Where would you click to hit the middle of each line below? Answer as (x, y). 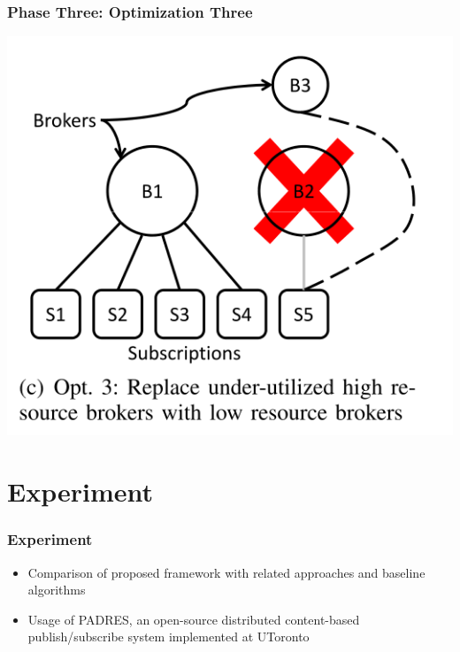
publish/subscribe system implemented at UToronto (169, 637)
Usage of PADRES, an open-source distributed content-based (194, 619)
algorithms (57, 590)
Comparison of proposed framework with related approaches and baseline (226, 572)
